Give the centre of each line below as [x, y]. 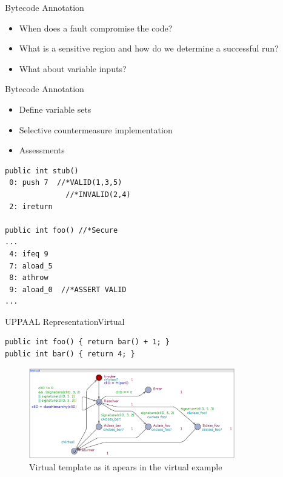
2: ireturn [31, 206]
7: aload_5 [31, 266]
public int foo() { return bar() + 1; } [88, 342]
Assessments [42, 150]
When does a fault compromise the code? [96, 28]
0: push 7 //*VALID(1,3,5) [66, 183]
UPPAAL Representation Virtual [65, 321]
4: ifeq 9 [29, 254]
